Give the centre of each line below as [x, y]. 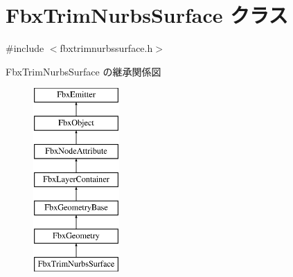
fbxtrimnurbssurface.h [106, 48]
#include [25, 48]
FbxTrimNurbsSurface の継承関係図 [83, 71]
